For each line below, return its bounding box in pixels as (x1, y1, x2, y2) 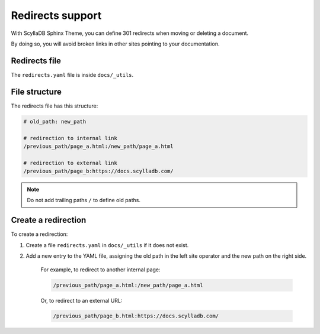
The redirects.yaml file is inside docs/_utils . (11, 71, 134, 78)
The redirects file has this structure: (11, 102, 98, 109)
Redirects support (11, 9, 102, 22)
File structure (11, 86, 62, 97)
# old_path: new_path (23, 118, 87, 125)
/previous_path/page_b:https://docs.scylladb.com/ (23, 168, 174, 174)
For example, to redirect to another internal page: (40, 266, 161, 273)
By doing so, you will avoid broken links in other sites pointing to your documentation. (11, 40, 220, 47)
